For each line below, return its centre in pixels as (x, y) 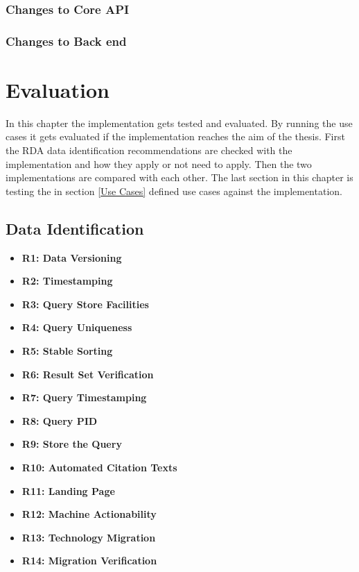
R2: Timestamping (67, 281)
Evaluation (58, 89)
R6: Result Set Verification (88, 374)
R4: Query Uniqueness (77, 327)
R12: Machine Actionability (89, 514)
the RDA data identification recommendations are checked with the (149, 150)
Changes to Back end (66, 41)
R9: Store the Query (72, 444)
